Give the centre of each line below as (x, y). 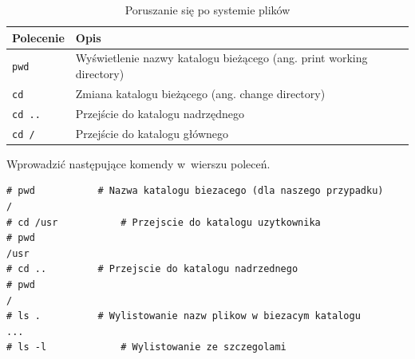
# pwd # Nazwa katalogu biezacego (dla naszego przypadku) (195, 191)
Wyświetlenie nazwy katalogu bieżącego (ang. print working (221, 58)
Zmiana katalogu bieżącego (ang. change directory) (200, 93)
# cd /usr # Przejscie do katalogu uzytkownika (164, 222)
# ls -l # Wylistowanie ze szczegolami (146, 347)
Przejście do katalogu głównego (152, 133)
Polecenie (38, 37)
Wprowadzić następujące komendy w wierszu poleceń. (138, 163)
